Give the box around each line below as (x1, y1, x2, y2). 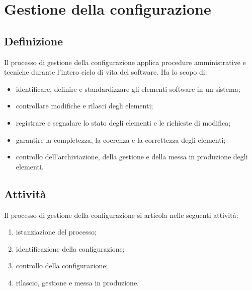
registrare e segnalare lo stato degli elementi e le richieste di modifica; (16, 117, 231, 128)
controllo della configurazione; (16, 260, 108, 271)
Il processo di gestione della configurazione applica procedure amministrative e (4, 56, 246, 67)
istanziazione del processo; (16, 226, 97, 237)
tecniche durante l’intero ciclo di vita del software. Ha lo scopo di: (4, 67, 207, 77)
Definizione (4, 33, 63, 48)
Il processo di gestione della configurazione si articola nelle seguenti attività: (4, 209, 238, 220)
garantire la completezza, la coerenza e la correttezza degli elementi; (16, 134, 226, 145)
